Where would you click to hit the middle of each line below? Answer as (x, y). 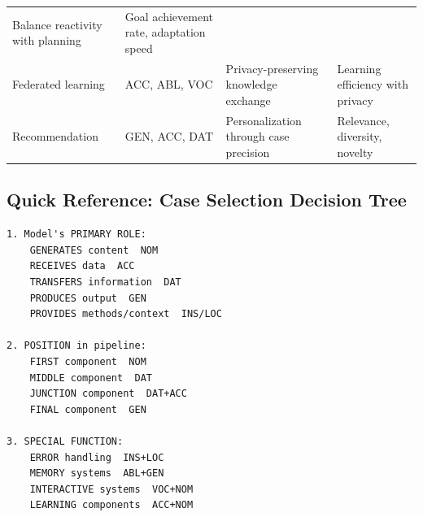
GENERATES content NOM (94, 250)
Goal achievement (169, 16)
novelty (355, 152)
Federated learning (59, 84)
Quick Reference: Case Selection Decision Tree (207, 200)
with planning (47, 40)
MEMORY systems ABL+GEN (97, 474)
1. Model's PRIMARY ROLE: (76, 235)
